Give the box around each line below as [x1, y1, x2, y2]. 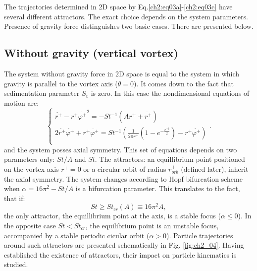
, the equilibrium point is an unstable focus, [85, 220, 219, 230]
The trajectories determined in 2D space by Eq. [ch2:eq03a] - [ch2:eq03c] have [4, 1, 233, 11]
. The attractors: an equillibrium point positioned [95, 154, 245, 164]
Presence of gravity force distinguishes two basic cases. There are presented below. [4, 21, 254, 31]
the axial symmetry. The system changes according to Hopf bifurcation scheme [4, 173, 243, 184]
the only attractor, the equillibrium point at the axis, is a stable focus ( [4, 210, 221, 221]
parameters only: [4, 154, 55, 164]
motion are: [4, 97, 39, 108]
